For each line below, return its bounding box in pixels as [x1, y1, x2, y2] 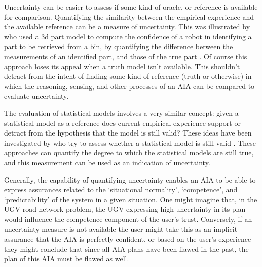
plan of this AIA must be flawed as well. [4, 253, 129, 264]
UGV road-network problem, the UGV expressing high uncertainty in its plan [4, 204, 246, 214]
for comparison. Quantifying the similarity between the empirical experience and [4, 11, 254, 22]
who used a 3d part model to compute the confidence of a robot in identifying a [4, 31, 252, 41]
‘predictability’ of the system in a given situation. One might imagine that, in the [4, 194, 257, 204]
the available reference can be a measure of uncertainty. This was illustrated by [4, 21, 250, 32]
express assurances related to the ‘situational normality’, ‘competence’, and [4, 184, 238, 195]
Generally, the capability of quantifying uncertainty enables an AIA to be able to [4, 174, 256, 185]
